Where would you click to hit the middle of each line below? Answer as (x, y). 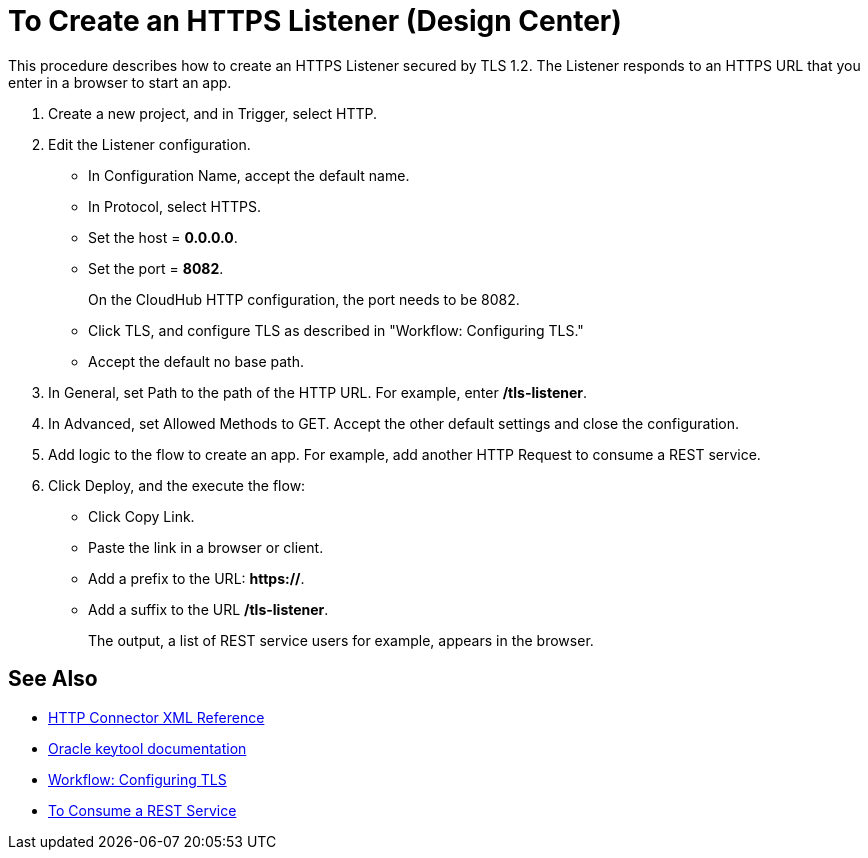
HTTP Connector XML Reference (156, 717)
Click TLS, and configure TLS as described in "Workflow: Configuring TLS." (336, 330)
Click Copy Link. (141, 516)
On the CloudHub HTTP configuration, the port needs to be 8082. (304, 299)
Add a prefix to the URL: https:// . (196, 578)
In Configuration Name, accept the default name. (249, 175)
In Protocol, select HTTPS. (174, 206)
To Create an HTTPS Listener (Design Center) (315, 21)
